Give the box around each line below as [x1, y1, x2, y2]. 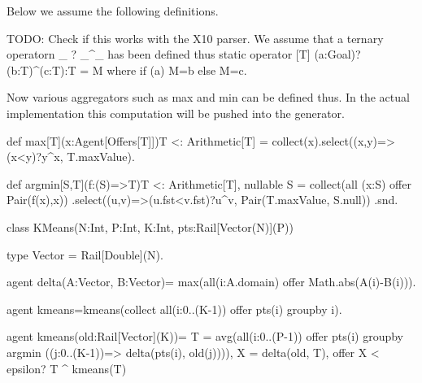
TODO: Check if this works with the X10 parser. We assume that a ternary [7, 29, 384, 46]
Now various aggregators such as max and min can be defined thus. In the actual [7, 89, 410, 106]
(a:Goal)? [314, 46, 361, 63]
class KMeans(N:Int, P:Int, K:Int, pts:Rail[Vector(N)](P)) [7, 218, 294, 235]
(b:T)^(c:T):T [7, 61, 76, 78]
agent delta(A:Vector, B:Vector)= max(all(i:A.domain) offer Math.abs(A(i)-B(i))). [7, 273, 416, 290]
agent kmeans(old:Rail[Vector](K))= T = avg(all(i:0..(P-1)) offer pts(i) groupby [7, 328, 403, 345]
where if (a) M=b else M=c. [107, 61, 247, 78]
